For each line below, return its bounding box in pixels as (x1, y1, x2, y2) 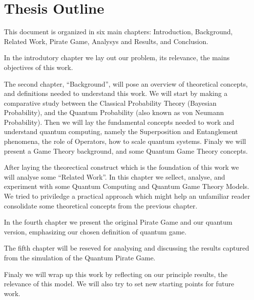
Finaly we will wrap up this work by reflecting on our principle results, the (4, 269, 228, 279)
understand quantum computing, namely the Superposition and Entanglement (4, 126, 238, 137)
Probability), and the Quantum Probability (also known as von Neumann (4, 107, 224, 117)
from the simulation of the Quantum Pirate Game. (4, 253, 156, 262)
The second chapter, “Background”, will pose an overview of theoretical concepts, (4, 78, 248, 89)
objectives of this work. (4, 62, 73, 72)
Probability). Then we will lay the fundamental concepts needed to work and (4, 116, 234, 127)
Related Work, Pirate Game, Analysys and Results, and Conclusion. (4, 36, 209, 46)
